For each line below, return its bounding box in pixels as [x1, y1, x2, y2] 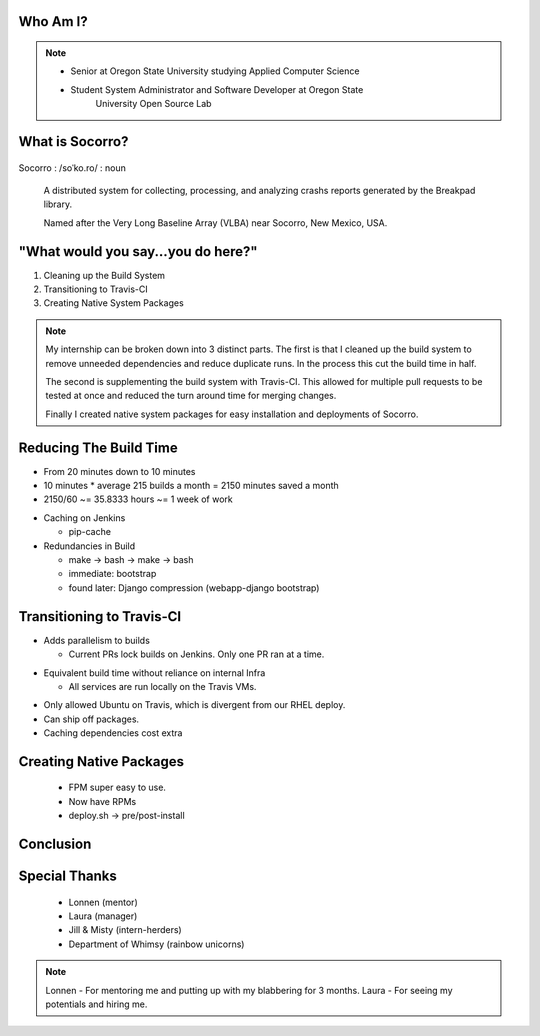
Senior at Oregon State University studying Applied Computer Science [70, 65, 360, 77]
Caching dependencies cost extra [43, 727, 183, 739]
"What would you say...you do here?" [18, 243, 259, 260]
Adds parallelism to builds [43, 634, 150, 646]
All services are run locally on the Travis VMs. [68, 680, 257, 692]
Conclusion [18, 836, 92, 853]
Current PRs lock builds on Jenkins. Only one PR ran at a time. [68, 648, 325, 660]
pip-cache [68, 526, 112, 538]
